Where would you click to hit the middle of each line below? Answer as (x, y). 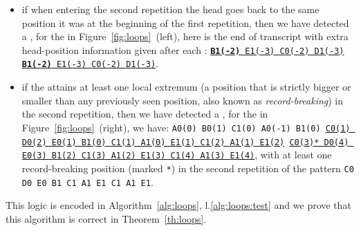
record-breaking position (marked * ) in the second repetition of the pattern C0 (188, 168)
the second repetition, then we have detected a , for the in (145, 114)
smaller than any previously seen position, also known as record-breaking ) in (183, 100)
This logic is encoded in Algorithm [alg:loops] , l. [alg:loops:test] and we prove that (178, 205)
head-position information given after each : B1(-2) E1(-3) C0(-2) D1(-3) (183, 49)
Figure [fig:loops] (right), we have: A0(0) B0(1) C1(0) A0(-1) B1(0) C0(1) (186, 127)
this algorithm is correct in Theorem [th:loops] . (106, 218)
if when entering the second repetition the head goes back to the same (170, 9)
